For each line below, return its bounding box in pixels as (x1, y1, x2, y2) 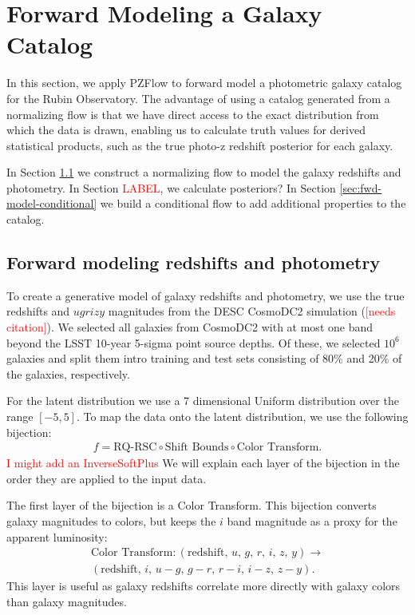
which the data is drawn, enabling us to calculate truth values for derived (6, 121, 366, 138)
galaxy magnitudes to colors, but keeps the (6, 513, 216, 530)
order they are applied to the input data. (6, 470, 207, 486)
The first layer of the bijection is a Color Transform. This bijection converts (6, 497, 377, 514)
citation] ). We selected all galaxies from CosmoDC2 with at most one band (6, 319, 373, 335)
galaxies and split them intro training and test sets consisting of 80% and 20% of (6, 350, 402, 367)
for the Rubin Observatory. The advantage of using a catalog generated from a (6, 89, 390, 106)
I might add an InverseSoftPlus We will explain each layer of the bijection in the (6, 454, 400, 471)
